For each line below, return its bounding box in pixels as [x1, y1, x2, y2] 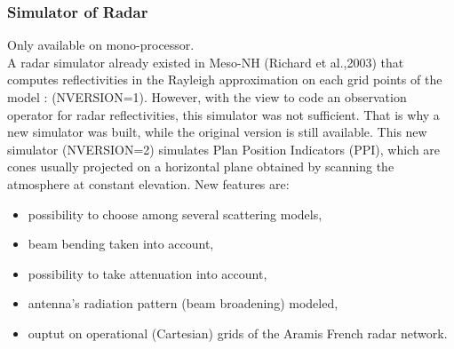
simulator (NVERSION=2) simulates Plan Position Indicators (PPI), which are [7, 139, 441, 158]
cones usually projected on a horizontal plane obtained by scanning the [7, 157, 394, 176]
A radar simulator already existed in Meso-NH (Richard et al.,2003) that [7, 52, 404, 71]
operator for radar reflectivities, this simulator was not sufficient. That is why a [7, 105, 440, 123]
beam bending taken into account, [28, 234, 214, 253]
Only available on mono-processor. [7, 36, 195, 54]
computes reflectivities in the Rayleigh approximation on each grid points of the [7, 70, 442, 89]
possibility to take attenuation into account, [28, 264, 267, 282]
